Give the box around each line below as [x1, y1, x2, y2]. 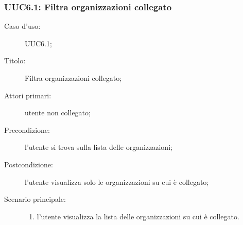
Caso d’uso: [4, 21, 41, 31]
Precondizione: [4, 124, 50, 135]
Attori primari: [4, 90, 51, 100]
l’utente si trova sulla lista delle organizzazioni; [25, 142, 172, 152]
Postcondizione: [4, 159, 53, 169]
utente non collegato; [25, 107, 91, 118]
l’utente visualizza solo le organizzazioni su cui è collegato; [25, 176, 209, 187]
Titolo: [4, 55, 26, 66]
